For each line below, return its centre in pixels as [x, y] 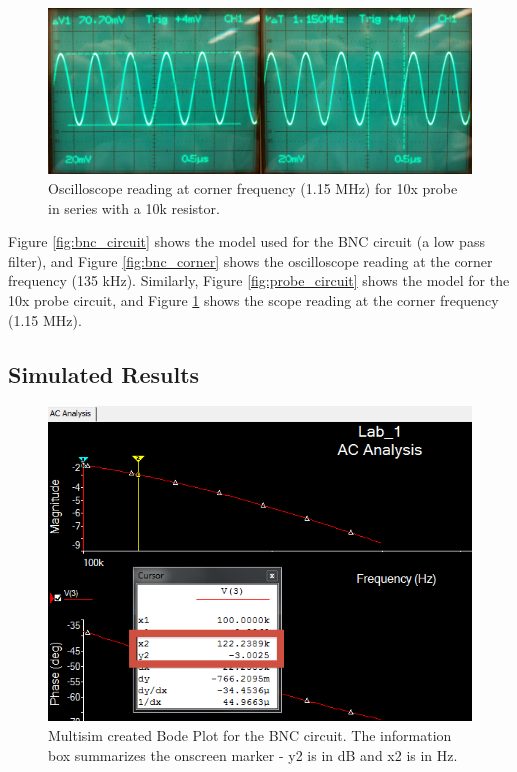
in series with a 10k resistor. [134, 207]
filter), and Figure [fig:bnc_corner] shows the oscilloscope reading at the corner [250, 260]
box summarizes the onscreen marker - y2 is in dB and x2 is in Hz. [253, 754]
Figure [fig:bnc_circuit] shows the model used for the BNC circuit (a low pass [246, 241]
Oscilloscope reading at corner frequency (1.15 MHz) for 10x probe [253, 188]
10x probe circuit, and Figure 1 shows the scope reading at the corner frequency [253, 300]
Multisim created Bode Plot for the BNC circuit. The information [250, 735]
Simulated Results [104, 373]
